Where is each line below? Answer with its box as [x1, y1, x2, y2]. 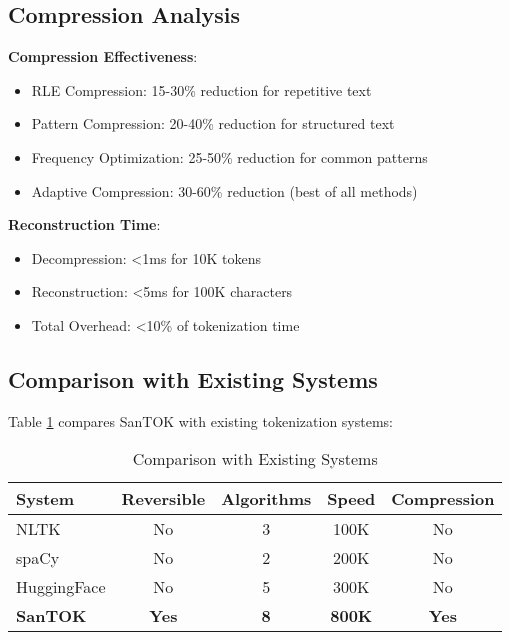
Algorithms [221, 487, 312, 511]
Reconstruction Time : [8, 214, 161, 235]
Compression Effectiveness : [8, 46, 198, 67]
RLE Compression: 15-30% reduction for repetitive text [31, 79, 372, 100]
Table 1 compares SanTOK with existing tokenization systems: [8, 410, 394, 431]
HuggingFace [16, 575, 106, 599]
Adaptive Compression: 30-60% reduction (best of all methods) [31, 180, 418, 201]
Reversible [121, 487, 206, 511]
